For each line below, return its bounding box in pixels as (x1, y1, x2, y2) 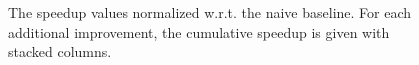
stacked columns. (8, 41, 112, 62)
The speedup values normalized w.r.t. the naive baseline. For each (8, 2, 412, 22)
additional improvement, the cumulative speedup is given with (8, 21, 390, 42)
